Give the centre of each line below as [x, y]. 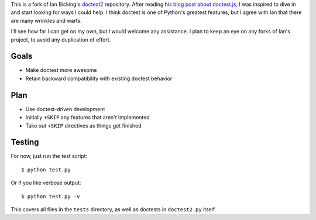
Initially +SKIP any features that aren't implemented [88, 118]
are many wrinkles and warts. [46, 20]
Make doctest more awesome [61, 70]
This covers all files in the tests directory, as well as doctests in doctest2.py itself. [114, 209]
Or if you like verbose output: [46, 183]
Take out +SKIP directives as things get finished [83, 125]
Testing [25, 142]
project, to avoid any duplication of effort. [61, 39]
